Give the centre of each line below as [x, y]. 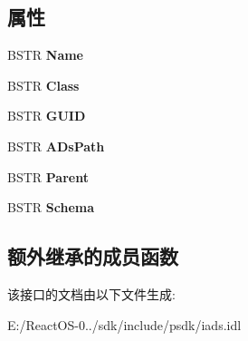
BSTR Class [43, 85]
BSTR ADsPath [56, 146]
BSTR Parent [48, 176]
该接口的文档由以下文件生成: [91, 293]
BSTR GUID [47, 116]
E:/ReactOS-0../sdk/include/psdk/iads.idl [124, 324]
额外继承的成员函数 [93, 256]
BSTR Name [45, 55]
